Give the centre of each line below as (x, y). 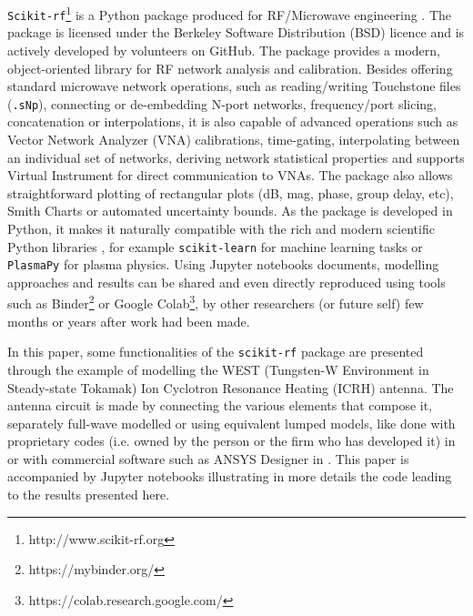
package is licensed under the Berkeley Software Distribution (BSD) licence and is (236, 32)
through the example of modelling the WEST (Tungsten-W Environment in (218, 369)
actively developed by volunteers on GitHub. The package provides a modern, (224, 50)
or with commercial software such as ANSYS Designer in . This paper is (208, 458)
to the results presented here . (89, 495)
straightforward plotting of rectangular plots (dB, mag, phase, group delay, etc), (231, 192)
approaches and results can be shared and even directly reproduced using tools (226, 282)
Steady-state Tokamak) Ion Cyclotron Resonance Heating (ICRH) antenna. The (231, 387)
